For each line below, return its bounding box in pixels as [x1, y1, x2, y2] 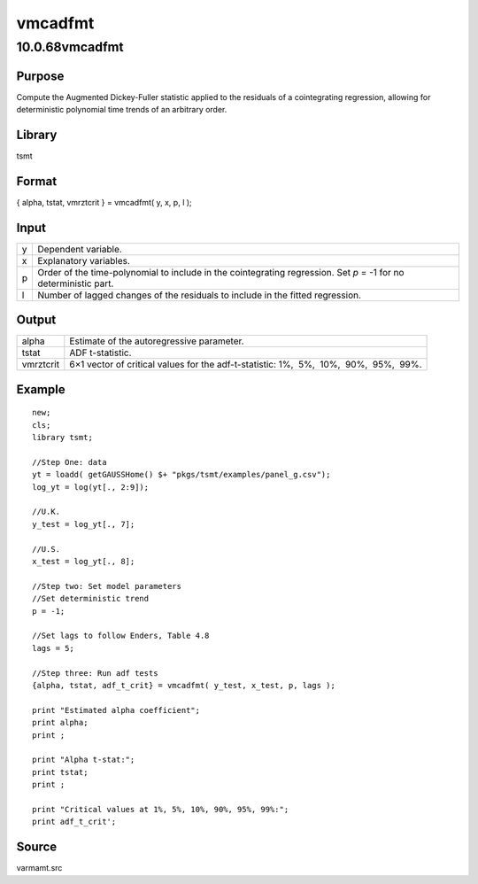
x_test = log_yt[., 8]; [32, 556, 135, 567]
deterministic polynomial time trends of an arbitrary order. [16, 105, 227, 115]
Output [16, 313, 57, 328]
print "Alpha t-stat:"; [32, 755, 135, 765]
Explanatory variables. [37, 254, 130, 267]
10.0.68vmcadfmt [16, 39, 124, 55]
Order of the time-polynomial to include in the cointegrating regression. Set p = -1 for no [37, 266, 405, 278]
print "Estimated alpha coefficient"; [32, 705, 201, 715]
